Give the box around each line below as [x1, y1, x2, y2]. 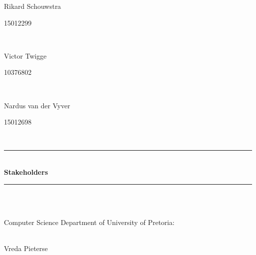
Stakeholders [4, 166, 48, 177]
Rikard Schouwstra [4, 1, 61, 11]
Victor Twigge [4, 50, 47, 61]
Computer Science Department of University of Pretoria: [4, 217, 175, 227]
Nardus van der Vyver [4, 100, 70, 110]
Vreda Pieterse [4, 243, 48, 253]
